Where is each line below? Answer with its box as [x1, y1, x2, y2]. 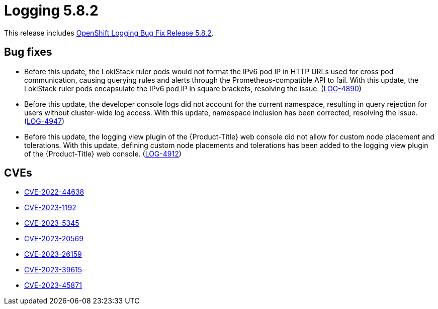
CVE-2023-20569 [24, 234, 83, 243]
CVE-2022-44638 [24, 188, 84, 197]
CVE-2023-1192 [24, 203, 76, 212]
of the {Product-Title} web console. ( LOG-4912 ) [24, 149, 182, 158]
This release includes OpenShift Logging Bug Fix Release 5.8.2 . [4, 28, 214, 37]
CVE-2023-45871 [24, 281, 82, 290]
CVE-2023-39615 [24, 265, 82, 274]
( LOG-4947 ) [24, 116, 65, 125]
